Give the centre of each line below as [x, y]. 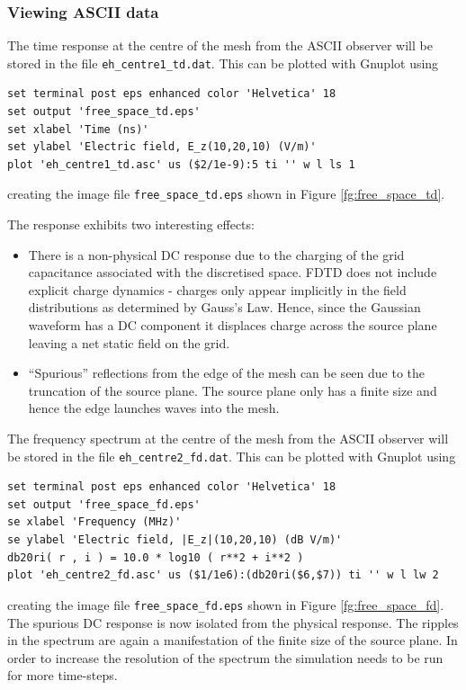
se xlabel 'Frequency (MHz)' [94, 522]
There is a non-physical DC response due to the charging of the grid [216, 254]
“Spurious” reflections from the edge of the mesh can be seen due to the [227, 373]
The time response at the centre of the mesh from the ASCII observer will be [220, 45]
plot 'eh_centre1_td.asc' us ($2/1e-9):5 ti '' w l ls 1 [181, 164]
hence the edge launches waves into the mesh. [154, 408]
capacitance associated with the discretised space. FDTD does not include [233, 272]
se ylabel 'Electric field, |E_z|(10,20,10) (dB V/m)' [175, 540]
